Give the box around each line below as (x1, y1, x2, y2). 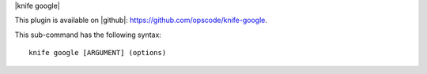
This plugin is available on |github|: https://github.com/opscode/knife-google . (14, 16, 268, 25)
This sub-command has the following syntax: (14, 30, 162, 39)
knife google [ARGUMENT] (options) (28, 48, 167, 57)
